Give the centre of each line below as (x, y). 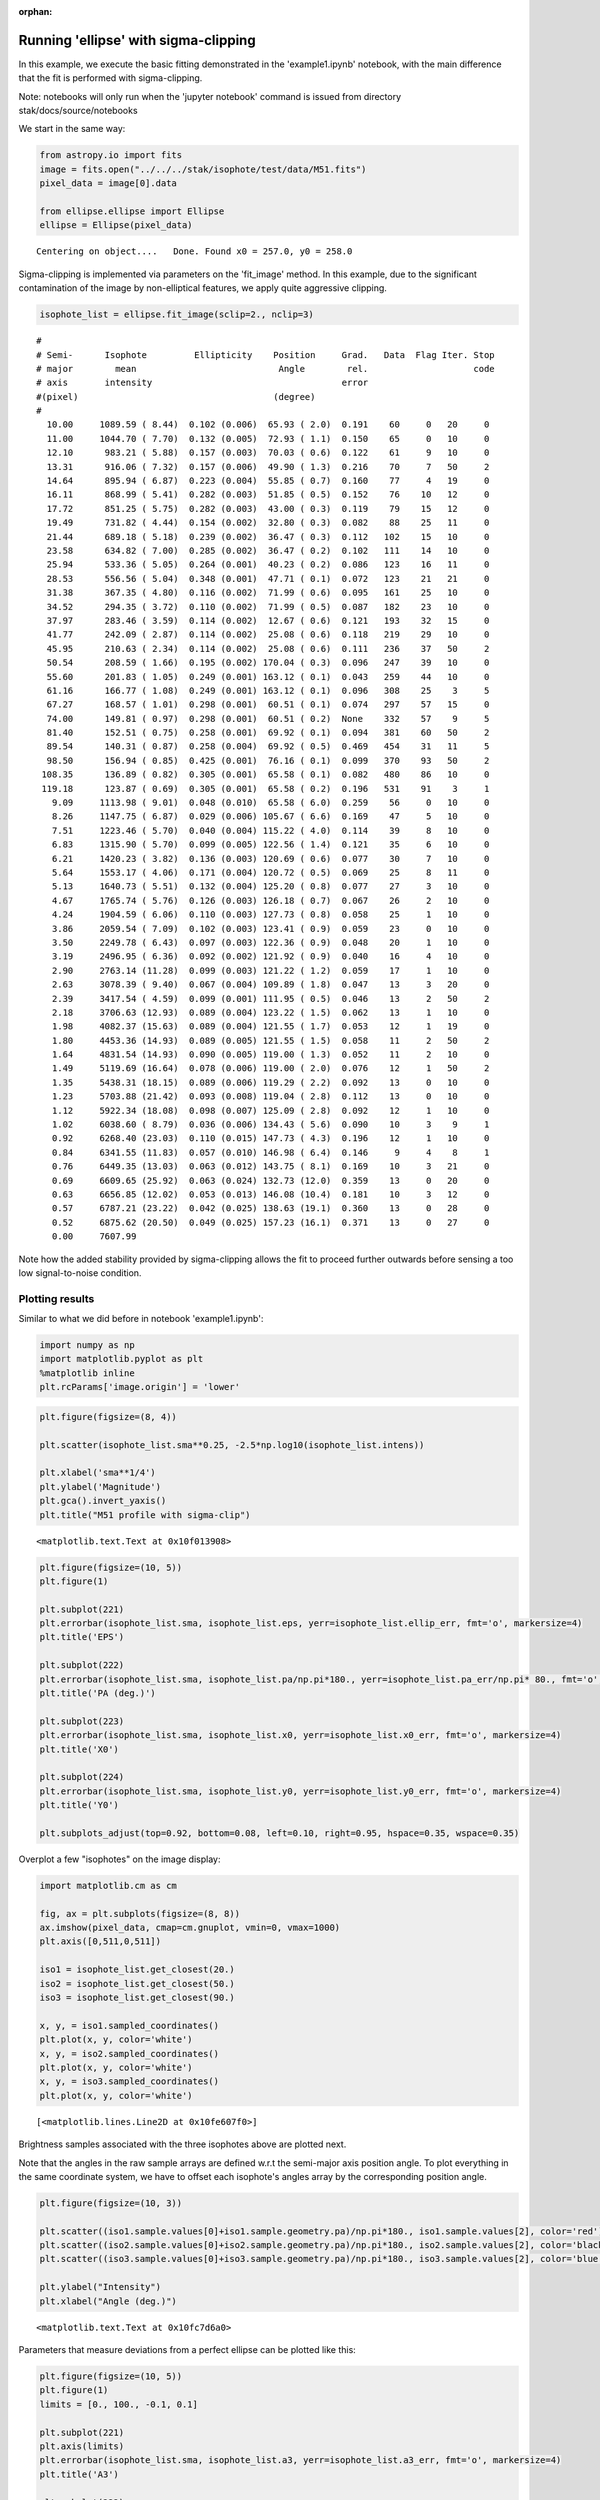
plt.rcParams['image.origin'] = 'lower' (139, 1387)
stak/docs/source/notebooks (78, 111)
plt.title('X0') (79, 1749)
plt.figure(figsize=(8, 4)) (108, 1416)
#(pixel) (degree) (176, 396)
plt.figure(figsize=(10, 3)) (111, 2203)
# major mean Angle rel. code (265, 368)
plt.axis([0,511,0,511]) (100, 1941)
